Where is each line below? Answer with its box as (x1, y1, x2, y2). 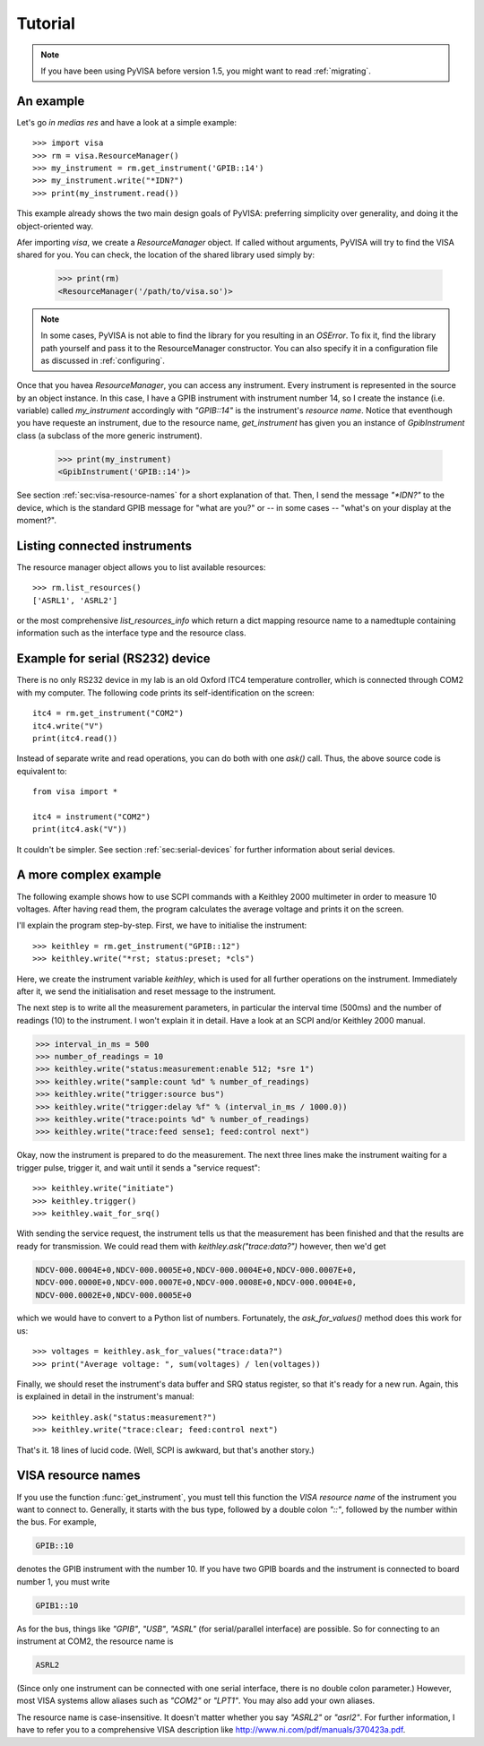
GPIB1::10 (35, 1600, 79, 1611)
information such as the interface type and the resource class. (16, 627, 246, 638)
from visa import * (32, 787, 118, 797)
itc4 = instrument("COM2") (32, 811, 151, 822)
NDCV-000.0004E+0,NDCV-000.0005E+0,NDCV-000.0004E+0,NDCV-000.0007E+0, (35, 1265, 358, 1275)
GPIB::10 (35, 1541, 74, 1551)
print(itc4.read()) (32, 733, 118, 743)
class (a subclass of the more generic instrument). (16, 430, 203, 441)
